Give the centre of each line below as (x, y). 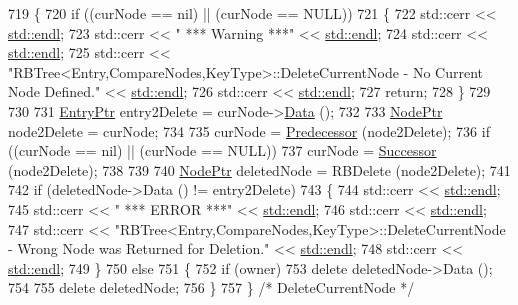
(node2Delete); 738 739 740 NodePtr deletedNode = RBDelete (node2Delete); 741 (259, 169)
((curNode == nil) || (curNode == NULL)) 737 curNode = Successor (222, 150)
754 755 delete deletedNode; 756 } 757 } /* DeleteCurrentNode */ (211, 287)
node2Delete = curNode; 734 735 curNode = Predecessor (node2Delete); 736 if (249, 130)
